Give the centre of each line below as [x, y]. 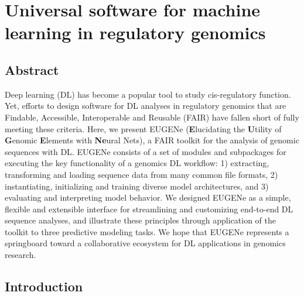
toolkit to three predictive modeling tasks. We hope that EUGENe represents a [147, 231]
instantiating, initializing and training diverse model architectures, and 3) [137, 186]
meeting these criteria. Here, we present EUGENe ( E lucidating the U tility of [143, 128]
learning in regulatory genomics [135, 32]
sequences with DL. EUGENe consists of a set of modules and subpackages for [146, 151]
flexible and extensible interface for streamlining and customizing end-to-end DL [149, 209]
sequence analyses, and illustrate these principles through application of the [140, 220]
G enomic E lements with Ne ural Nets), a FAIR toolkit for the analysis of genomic [152, 140]
